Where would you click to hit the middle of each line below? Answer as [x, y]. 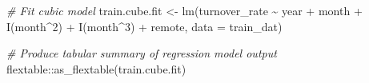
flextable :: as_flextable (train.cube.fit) [96, 68]
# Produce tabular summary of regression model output [142, 53]
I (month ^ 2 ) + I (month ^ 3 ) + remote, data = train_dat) [144, 26]
